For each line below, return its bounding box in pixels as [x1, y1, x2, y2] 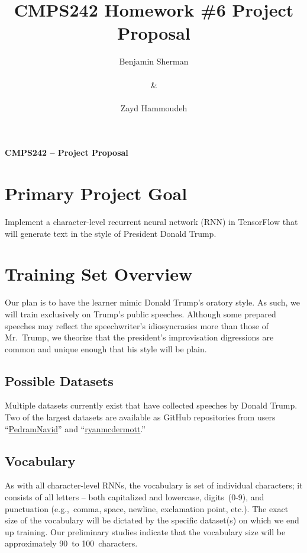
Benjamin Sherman [119, 55, 189, 67]
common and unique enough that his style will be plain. [5, 342, 207, 355]
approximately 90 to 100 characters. [5, 537, 138, 549]
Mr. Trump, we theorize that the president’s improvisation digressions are [5, 331, 274, 343]
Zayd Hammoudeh [120, 101, 188, 114]
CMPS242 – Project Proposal [5, 146, 128, 159]
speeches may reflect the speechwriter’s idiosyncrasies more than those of [5, 319, 269, 332]
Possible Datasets [5, 371, 114, 390]
